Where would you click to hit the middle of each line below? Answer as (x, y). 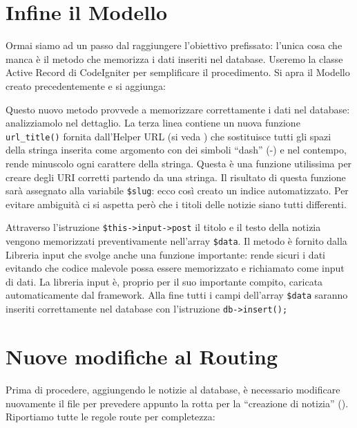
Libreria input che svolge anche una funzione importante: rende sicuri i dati (165, 254)
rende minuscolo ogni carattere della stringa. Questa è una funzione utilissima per (179, 163)
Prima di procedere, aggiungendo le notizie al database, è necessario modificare (173, 389)
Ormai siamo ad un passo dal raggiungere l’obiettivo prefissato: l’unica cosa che (174, 45)
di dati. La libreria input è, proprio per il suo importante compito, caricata (164, 281)
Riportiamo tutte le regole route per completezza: (110, 417)
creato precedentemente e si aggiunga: (86, 85)
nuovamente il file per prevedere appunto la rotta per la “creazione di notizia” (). (177, 403)
